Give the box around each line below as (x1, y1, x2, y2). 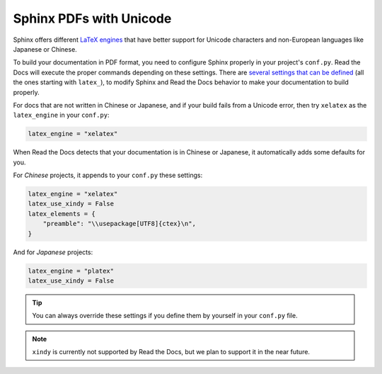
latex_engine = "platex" (28, 266, 115, 275)
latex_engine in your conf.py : (13, 110, 110, 120)
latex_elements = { (28, 210, 95, 217)
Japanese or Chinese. (13, 45, 77, 53)
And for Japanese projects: (13, 248, 93, 256)
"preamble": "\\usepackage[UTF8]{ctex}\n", (42, 220, 196, 228)
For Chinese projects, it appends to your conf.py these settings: (13, 171, 203, 180)
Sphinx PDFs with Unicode (13, 11, 172, 26)
